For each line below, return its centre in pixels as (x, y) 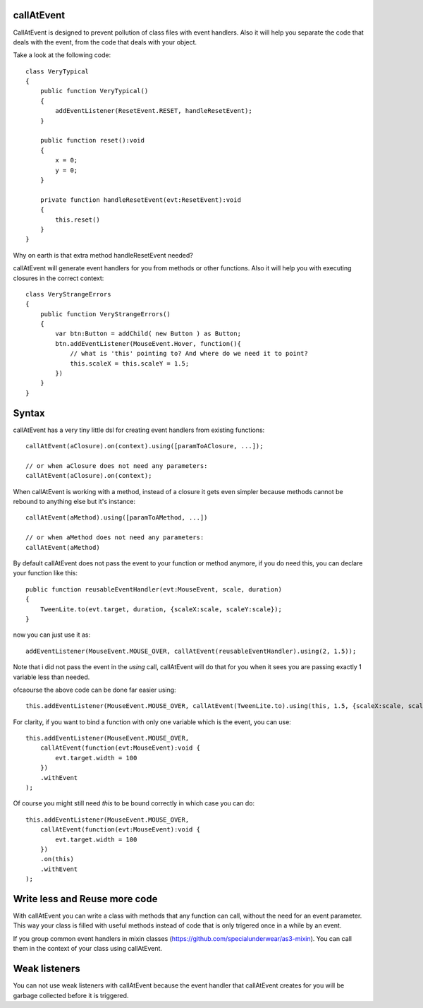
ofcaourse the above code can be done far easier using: (94, 690)
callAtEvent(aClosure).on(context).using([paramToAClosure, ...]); (145, 446)
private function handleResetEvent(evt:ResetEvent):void (140, 200)
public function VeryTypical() (94, 91)
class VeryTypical (57, 71)
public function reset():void (92, 140)
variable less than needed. (51, 677)
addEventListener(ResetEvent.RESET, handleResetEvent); (154, 111)
